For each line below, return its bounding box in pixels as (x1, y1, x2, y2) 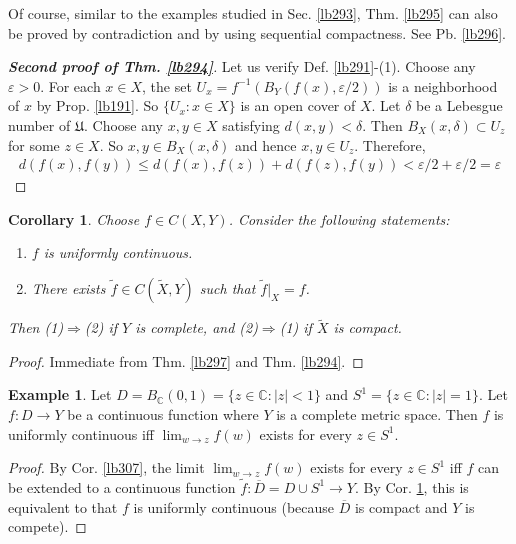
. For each (40, 75, 101, 96)
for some (8, 134, 60, 155)
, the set (142, 75, 192, 96)
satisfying (222, 114, 280, 135)
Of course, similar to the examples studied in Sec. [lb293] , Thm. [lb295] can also (8, 3, 498, 23)
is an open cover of (240, 95, 356, 116)
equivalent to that (8, 496, 118, 517)
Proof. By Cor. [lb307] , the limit (8, 457, 205, 478)
